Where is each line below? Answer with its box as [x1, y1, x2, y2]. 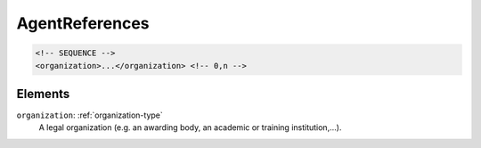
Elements [16, 86, 70, 102]
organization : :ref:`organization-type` [16, 110, 164, 120]
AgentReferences [16, 13, 150, 33]
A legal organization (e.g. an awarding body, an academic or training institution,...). [38, 122, 342, 133]
